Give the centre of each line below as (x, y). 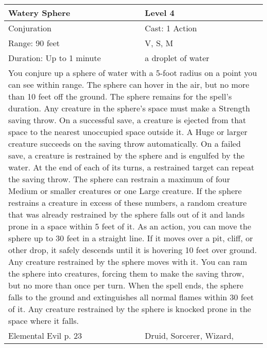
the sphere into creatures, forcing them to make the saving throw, (126, 273)
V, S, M (159, 43)
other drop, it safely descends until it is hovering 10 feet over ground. (133, 250)
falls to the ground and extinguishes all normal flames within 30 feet (131, 297)
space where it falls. (44, 321)
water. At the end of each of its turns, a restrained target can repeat (131, 167)
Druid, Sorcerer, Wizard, (189, 335)
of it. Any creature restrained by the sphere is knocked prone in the (130, 309)
